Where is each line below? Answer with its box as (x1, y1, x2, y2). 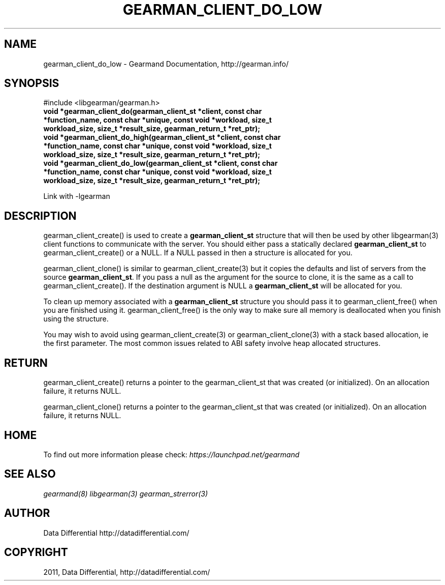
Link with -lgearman (43, 192, 110, 201)
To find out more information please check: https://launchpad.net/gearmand (43, 450, 300, 459)
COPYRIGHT (4, 546, 68, 559)
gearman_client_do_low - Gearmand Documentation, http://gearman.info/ (43, 59, 289, 68)
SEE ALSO (4, 467, 56, 481)
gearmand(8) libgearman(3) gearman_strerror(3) (43, 489, 208, 498)
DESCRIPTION (4, 209, 77, 222)
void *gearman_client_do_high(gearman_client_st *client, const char (43, 133, 281, 142)
